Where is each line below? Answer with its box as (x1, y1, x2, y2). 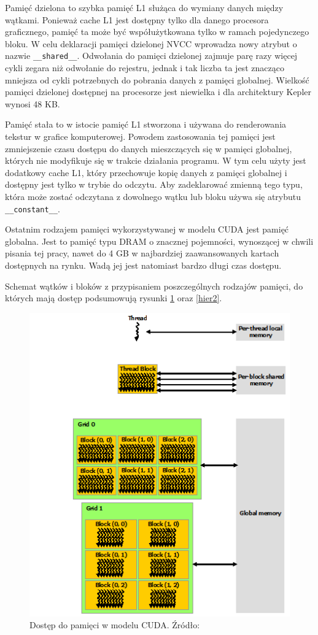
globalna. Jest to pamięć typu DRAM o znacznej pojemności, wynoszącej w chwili (5, 234, 314, 247)
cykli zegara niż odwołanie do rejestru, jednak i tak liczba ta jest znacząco (5, 61, 284, 74)
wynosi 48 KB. (5, 97, 60, 110)
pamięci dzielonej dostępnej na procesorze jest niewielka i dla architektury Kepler (5, 85, 311, 98)
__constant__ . (5, 202, 60, 215)
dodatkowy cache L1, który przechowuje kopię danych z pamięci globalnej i (5, 166, 287, 179)
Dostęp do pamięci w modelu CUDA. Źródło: (29, 618, 200, 631)
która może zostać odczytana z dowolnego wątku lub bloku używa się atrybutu (5, 190, 301, 202)
